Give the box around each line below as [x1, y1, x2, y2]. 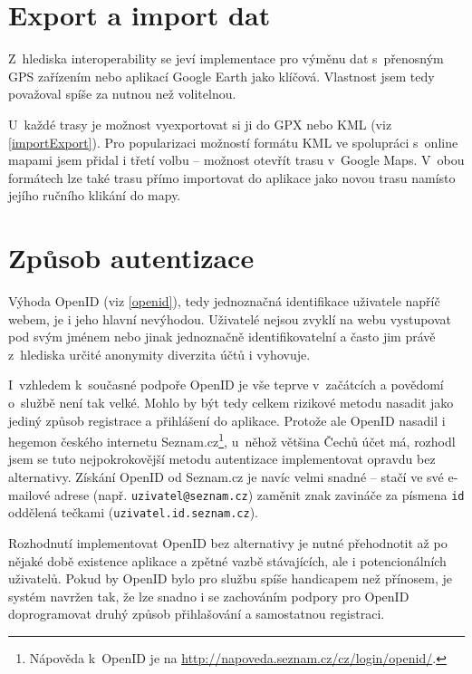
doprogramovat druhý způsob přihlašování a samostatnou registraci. [8, 604, 385, 623]
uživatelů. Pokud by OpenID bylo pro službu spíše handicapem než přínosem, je [8, 569, 453, 588]
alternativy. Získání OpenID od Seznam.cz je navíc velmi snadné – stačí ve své [8, 467, 444, 486]
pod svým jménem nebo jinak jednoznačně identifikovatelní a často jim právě [8, 327, 436, 346]
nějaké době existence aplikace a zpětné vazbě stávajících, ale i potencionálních [8, 551, 447, 570]
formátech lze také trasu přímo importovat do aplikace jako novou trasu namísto [8, 168, 456, 187]
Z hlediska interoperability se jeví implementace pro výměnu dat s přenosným [8, 49, 444, 68]
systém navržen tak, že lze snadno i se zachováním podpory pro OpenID [8, 586, 409, 605]
